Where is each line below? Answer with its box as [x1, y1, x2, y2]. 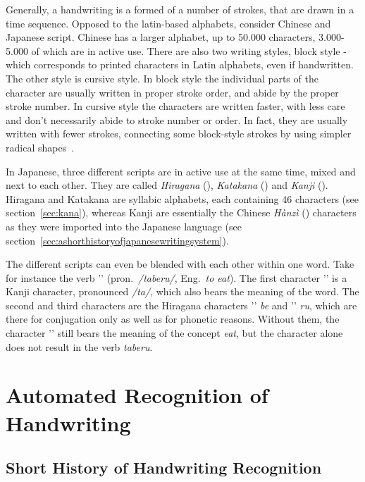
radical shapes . [6, 140, 75, 154]
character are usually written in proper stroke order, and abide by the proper [6, 85, 339, 99]
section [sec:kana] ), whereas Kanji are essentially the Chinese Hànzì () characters [6, 205, 357, 220]
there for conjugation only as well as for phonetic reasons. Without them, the [6, 311, 340, 326]
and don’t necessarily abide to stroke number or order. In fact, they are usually [6, 112, 348, 127]
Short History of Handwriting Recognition [6, 457, 322, 478]
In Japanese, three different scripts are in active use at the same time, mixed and [6, 163, 356, 178]
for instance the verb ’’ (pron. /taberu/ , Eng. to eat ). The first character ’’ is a [6, 270, 347, 285]
